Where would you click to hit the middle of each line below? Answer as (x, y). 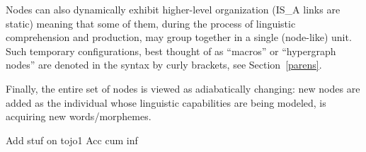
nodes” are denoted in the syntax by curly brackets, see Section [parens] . (164, 65)
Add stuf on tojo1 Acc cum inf (72, 140)
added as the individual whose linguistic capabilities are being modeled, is (166, 102)
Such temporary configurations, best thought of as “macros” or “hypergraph (171, 51)
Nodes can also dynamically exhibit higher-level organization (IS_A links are (173, 9)
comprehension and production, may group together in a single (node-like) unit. (179, 37)
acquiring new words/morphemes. (79, 116)
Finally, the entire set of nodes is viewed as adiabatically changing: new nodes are (183, 88)
